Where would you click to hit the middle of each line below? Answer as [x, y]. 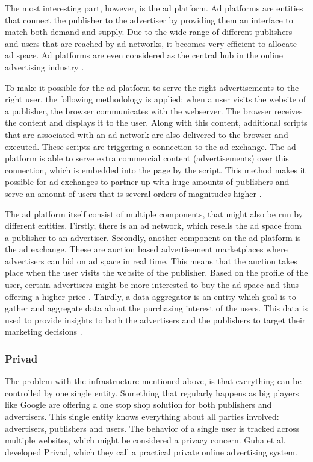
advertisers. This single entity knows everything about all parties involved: [142, 417]
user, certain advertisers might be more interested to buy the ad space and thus [152, 285]
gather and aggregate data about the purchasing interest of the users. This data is [156, 308]
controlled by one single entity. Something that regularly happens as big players [152, 392]
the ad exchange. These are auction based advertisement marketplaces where [146, 249]
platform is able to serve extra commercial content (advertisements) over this [147, 158]
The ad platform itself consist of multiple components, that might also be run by [154, 214]
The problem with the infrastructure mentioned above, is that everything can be [153, 381]
